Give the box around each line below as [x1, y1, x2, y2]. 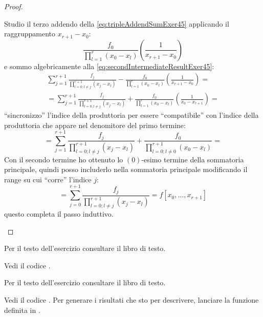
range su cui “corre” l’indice [4, 174, 92, 184]
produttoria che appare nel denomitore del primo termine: [4, 119, 186, 130]
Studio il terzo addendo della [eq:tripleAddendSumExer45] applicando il [4, 18, 229, 29]
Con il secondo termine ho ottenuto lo [4, 154, 123, 164]
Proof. [4, 1, 23, 11]
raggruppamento [4, 28, 56, 39]
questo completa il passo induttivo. [4, 208, 114, 219]
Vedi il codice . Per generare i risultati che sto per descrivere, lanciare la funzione [4, 294, 259, 305]
